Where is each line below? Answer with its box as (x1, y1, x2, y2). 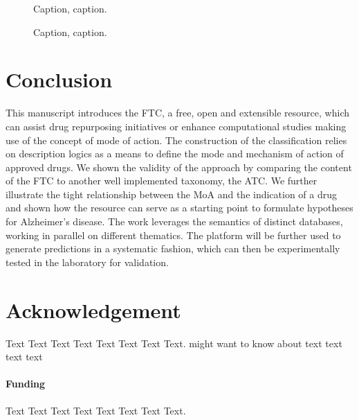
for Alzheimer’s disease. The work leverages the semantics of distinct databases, (6, 214, 343, 229)
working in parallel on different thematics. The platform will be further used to (6, 227, 341, 242)
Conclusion (6, 65, 113, 94)
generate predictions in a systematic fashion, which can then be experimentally (6, 241, 340, 256)
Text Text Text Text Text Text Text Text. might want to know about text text (6, 335, 342, 350)
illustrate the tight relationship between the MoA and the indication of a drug (6, 186, 338, 201)
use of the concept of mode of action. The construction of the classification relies (6, 132, 347, 147)
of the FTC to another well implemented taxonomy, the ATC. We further (6, 173, 317, 188)
